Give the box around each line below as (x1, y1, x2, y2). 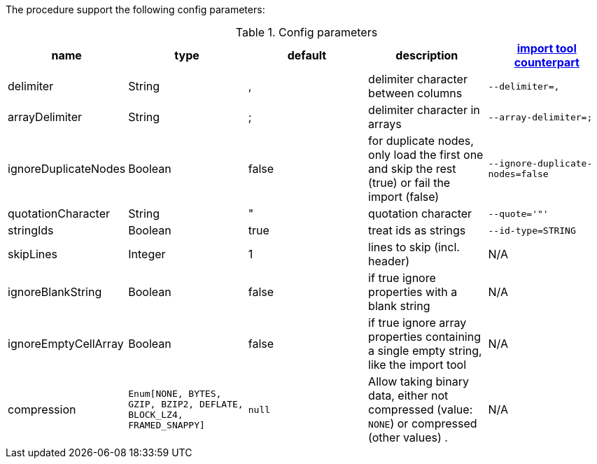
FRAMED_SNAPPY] (128, 420, 205, 430)
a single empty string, (368, 344, 482, 358)
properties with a (368, 285, 458, 299)
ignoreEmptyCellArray (8, 337, 124, 351)
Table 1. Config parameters (235, 25, 378, 39)
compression (8, 402, 76, 416)
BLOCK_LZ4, (128, 409, 183, 420)
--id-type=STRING (488, 225, 576, 236)
